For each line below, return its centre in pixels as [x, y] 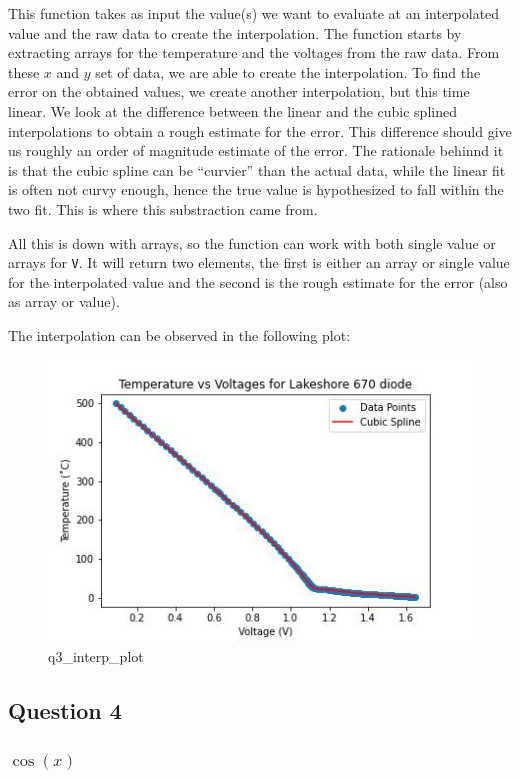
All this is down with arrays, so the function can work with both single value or [252, 242]
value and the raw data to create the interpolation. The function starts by [235, 32]
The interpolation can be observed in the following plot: [179, 334]
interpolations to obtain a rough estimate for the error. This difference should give [260, 130]
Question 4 [65, 709]
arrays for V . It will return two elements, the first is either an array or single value [259, 262]
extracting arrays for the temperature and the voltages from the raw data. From [254, 52]
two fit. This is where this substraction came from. [163, 208]
